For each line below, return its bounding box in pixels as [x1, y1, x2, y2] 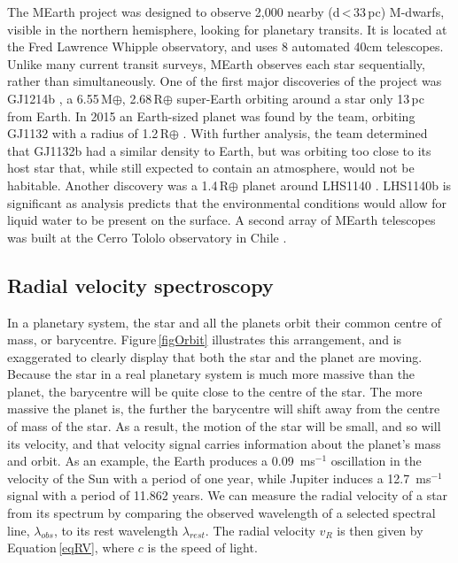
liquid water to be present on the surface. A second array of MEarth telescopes [7, 211, 436, 229]
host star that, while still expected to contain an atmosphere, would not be [7, 158, 415, 177]
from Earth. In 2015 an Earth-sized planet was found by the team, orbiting [7, 106, 415, 125]
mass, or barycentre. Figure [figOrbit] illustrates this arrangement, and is [7, 330, 402, 349]
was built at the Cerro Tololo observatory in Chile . [7, 228, 287, 246]
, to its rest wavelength [53, 521, 179, 539]
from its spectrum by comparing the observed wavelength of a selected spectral [7, 504, 436, 522]
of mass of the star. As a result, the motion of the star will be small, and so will [7, 417, 441, 436]
